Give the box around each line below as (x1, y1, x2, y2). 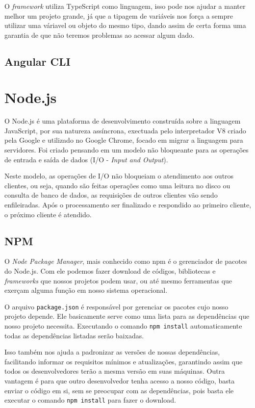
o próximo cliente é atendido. (4, 209, 92, 219)
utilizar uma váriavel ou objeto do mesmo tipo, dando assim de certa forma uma (4, 20, 246, 30)
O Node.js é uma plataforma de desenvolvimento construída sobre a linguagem (4, 116, 241, 126)
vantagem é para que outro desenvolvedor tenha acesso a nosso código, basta (4, 376, 235, 386)
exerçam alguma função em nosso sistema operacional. (4, 285, 168, 295)
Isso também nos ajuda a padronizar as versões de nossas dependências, (4, 347, 220, 357)
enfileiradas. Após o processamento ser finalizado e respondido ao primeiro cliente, (4, 200, 252, 210)
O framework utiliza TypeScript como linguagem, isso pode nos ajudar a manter (4, 1, 246, 11)
